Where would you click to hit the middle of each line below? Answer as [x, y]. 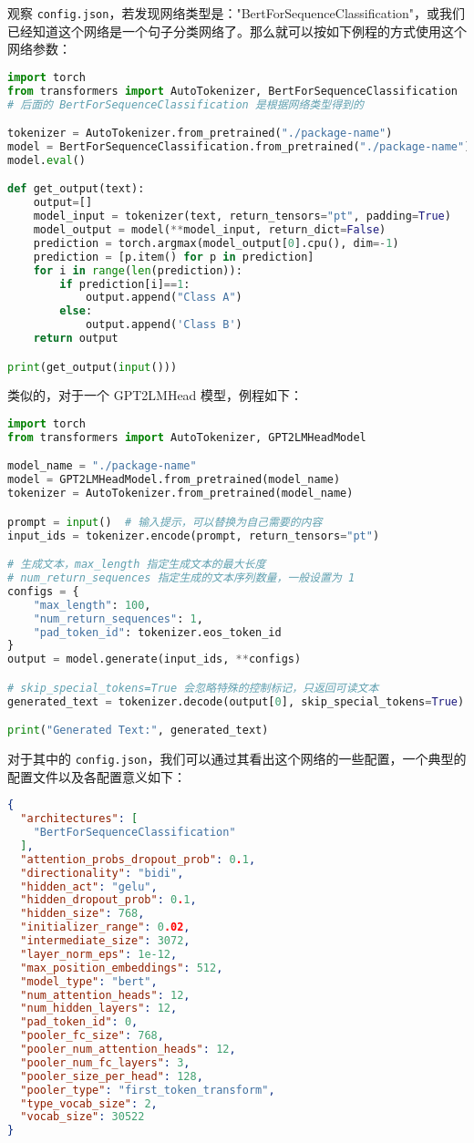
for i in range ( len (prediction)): [138, 270]
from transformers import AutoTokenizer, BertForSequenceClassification [232, 91]
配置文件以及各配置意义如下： [97, 776]
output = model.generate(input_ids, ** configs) [155, 659]
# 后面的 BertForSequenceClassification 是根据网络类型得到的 [185, 104]
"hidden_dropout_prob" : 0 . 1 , [108, 900]
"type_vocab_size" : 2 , [89, 1103]
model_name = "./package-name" [102, 466]
